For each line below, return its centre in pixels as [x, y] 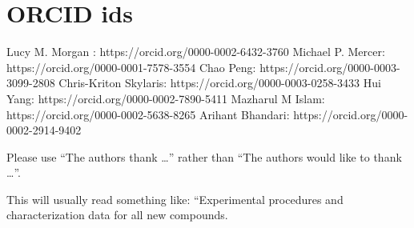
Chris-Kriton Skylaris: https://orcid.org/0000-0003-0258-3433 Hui [220, 83]
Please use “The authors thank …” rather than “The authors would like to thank [204, 156]
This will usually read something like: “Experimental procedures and [175, 199]
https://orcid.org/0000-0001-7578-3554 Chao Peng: [131, 67]
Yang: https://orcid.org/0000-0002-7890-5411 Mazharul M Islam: [166, 98]
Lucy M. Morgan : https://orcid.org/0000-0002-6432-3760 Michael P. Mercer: [196, 52]
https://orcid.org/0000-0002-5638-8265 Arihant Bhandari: [148, 114]
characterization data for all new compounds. [117, 215]
